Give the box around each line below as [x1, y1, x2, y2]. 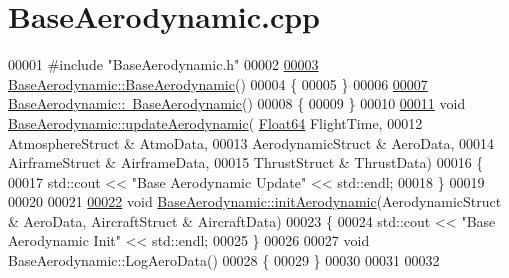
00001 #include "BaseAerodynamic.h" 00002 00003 [8, 54, 319, 75]
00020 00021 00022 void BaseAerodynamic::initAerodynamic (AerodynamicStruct [8, 191, 502, 212]
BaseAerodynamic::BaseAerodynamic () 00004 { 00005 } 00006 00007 [8, 73, 428, 94]
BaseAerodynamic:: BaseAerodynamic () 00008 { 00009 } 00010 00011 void [8, 93, 466, 114]
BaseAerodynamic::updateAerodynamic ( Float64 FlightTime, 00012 [8, 112, 423, 133]
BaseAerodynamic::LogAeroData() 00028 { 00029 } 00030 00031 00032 [8, 250, 440, 271]
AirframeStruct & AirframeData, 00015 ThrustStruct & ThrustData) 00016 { [8, 152, 484, 173]
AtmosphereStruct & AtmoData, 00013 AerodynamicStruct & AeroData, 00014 [8, 132, 494, 153]
